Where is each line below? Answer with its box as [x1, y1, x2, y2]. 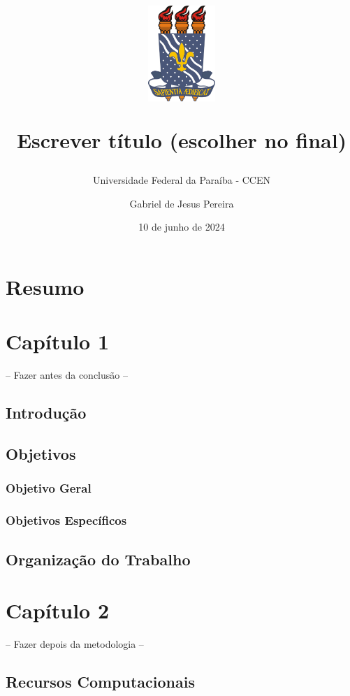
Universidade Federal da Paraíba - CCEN [93, 173, 270, 187]
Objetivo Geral [6, 479, 92, 497]
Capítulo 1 [6, 327, 110, 356]
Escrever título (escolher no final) [16, 126, 347, 154]
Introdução [6, 402, 87, 423]
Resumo [6, 273, 85, 301]
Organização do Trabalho [6, 548, 191, 570]
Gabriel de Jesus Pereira [129, 196, 234, 210]
